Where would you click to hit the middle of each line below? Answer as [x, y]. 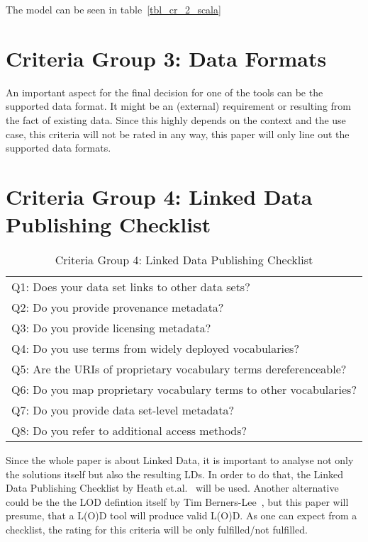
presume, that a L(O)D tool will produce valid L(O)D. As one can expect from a [182, 515]
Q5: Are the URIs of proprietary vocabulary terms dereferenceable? [179, 369]
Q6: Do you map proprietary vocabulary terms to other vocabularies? [184, 389]
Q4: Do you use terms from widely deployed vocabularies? [155, 348]
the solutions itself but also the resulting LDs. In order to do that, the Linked [175, 474]
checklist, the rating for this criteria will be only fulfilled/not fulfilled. [157, 529]
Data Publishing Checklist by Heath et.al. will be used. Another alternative [172, 488]
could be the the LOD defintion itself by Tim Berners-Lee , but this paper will [177, 501]
